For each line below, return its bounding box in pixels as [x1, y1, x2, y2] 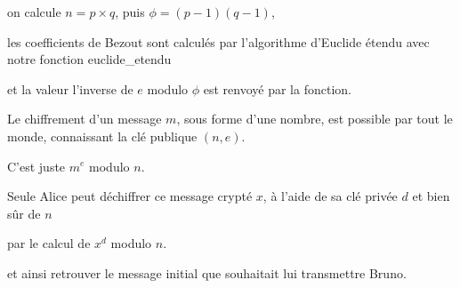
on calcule [7, 3, 61, 20]
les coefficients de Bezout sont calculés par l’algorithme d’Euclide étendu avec [7, 32, 430, 51]
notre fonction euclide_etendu [7, 50, 172, 68]
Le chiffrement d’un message [7, 109, 162, 128]
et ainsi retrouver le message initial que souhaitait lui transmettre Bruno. [7, 263, 407, 282]
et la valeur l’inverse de [7, 79, 133, 98]
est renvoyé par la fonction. [203, 79, 351, 98]
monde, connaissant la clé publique [7, 126, 198, 145]
